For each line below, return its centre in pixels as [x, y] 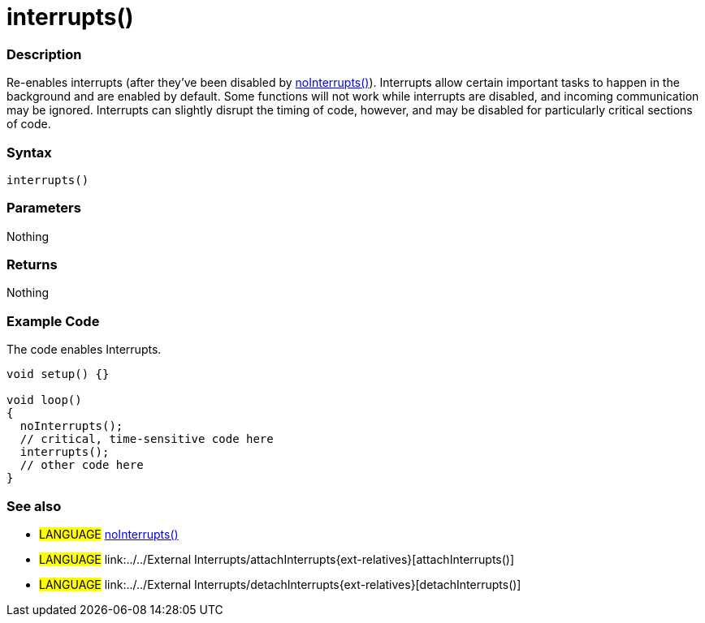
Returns [32, 264]
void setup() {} [58, 374]
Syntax [29, 152]
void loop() [44, 400]
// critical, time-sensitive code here [147, 439]
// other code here [82, 465]
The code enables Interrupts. [84, 350]
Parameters [44, 208]
